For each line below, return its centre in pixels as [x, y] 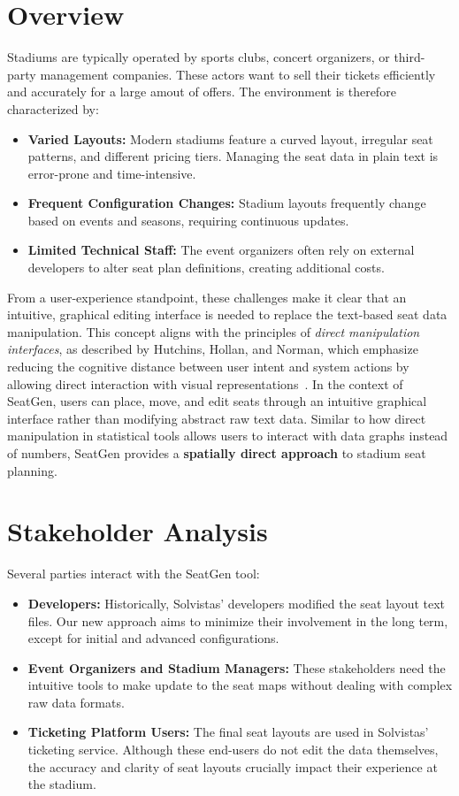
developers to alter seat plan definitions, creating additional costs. [206, 268]
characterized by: [53, 108]
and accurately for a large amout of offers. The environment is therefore [202, 92]
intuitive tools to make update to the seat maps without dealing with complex [240, 685]
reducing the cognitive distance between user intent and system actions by [208, 367]
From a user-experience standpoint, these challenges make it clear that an [207, 297]
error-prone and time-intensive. [112, 173]
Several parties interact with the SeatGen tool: [134, 574]
